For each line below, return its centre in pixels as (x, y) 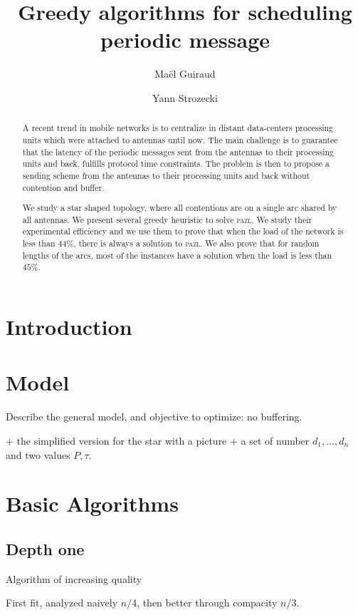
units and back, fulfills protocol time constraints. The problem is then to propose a (176, 164)
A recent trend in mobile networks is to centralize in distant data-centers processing (178, 128)
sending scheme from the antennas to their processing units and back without (166, 175)
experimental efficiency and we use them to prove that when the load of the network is (183, 231)
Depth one (45, 548)
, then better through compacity (207, 603)
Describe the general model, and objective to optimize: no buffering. (154, 417)
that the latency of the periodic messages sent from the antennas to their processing (178, 151)
